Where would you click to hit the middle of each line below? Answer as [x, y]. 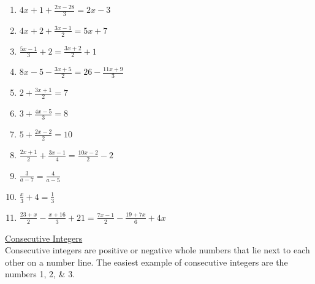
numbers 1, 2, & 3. [40, 274]
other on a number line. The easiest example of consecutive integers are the [146, 262]
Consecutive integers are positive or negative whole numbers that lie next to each [157, 250]
